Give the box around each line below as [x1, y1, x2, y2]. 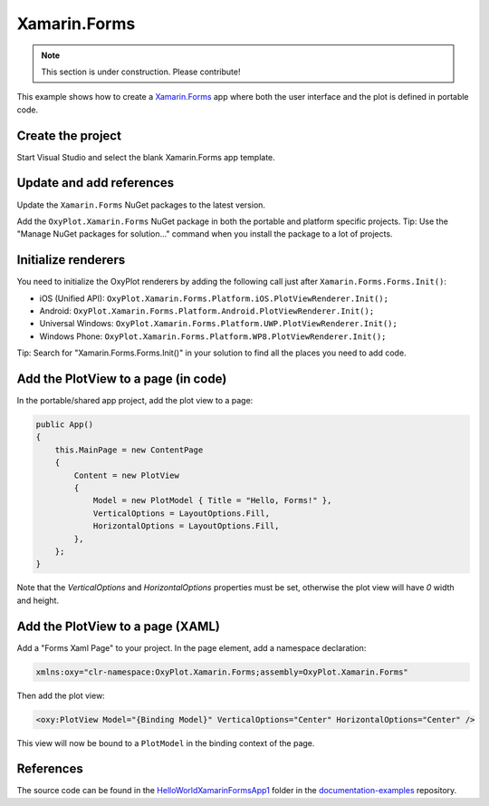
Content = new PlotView [73, 470, 180, 481]
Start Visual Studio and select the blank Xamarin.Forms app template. [16, 151, 275, 162]
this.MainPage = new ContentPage [54, 444, 204, 455]
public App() [35, 420, 94, 430]
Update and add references [16, 175, 175, 190]
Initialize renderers [16, 252, 126, 267]
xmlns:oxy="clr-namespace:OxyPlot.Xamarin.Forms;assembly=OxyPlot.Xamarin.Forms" [35, 666, 409, 677]
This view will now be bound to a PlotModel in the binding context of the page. [16, 737, 315, 748]
